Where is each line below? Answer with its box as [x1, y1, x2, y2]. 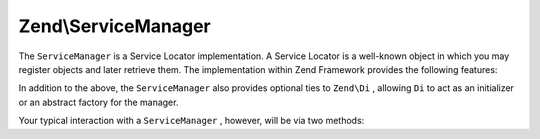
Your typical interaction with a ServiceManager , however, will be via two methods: [18, 115, 365, 127]
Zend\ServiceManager [18, 15, 211, 37]
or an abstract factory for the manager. [18, 96, 179, 108]
